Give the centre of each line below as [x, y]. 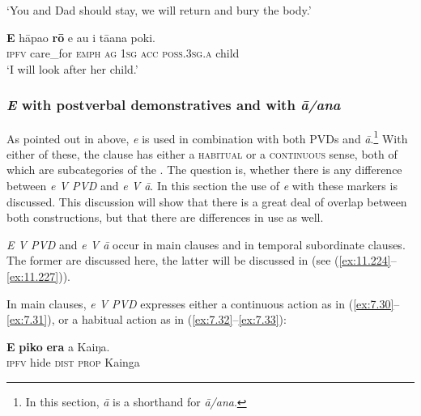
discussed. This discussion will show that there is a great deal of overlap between [207, 201]
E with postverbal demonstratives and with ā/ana [174, 105]
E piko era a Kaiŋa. [58, 346]
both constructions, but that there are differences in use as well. [165, 217]
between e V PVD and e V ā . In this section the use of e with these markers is [202, 186]
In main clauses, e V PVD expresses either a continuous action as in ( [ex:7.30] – [203, 303]
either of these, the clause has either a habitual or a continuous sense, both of [202, 153]
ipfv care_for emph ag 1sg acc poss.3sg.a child [123, 53]
